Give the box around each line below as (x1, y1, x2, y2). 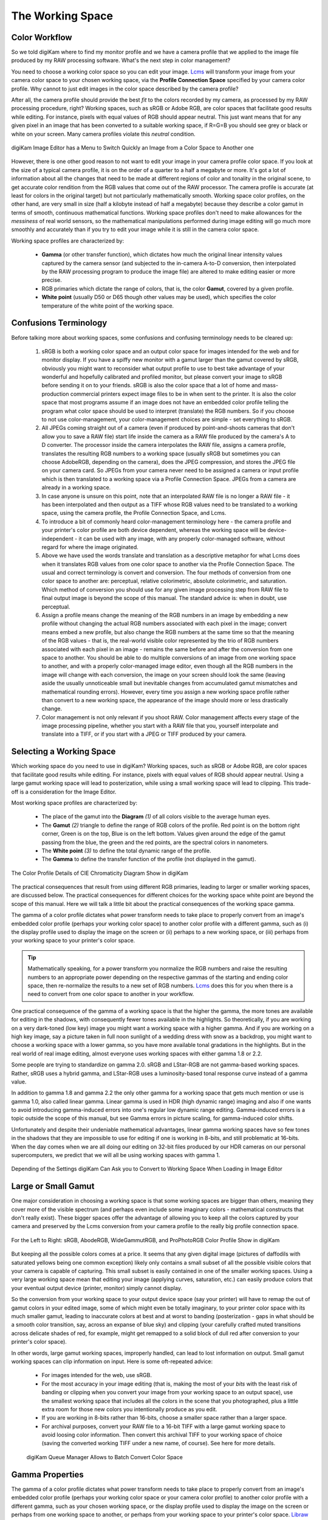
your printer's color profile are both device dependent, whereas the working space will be (41, 527, 267, 534)
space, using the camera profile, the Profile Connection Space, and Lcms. (41, 510, 227, 517)
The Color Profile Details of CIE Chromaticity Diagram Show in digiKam (11, 869, 188, 877)
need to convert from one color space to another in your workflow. (27, 990, 194, 998)
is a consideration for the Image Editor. (19, 788, 117, 795)
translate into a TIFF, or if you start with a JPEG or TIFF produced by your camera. (41, 730, 247, 738)
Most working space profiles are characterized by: (11, 799, 138, 806)
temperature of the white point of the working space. (41, 302, 174, 309)
